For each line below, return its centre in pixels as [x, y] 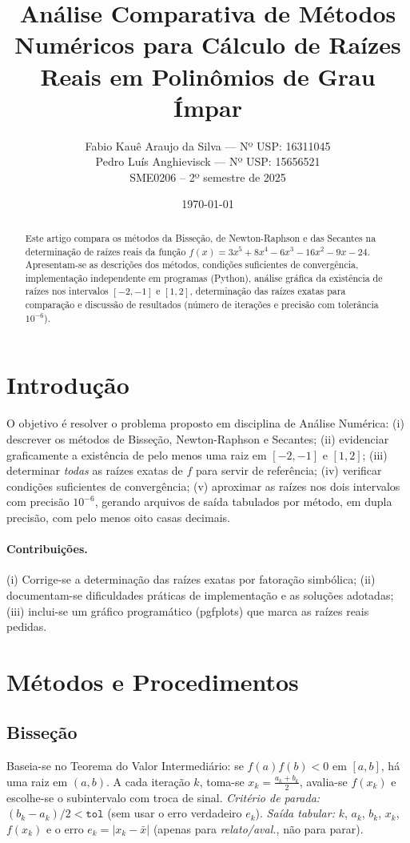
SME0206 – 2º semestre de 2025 [208, 177]
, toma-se [222, 781]
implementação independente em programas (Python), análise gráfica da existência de [204, 277]
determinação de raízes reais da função [105, 251]
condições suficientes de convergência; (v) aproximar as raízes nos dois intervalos [203, 486]
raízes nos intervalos [67, 291]
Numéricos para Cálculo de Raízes [208, 44]
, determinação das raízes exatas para [268, 291]
